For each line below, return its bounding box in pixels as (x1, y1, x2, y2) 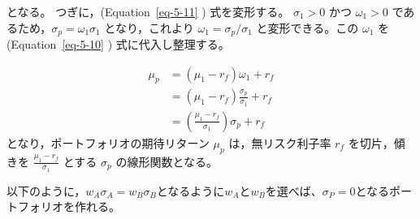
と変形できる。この (256, 19, 359, 36)
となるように (156, 182, 225, 199)
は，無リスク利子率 (228, 134, 331, 151)
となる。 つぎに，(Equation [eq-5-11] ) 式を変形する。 (6, 3, 290, 19)
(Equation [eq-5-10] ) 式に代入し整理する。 (6, 36, 230, 53)
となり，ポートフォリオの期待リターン (6, 134, 210, 151)
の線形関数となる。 (115, 152, 218, 170)
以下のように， (6, 182, 86, 199)
